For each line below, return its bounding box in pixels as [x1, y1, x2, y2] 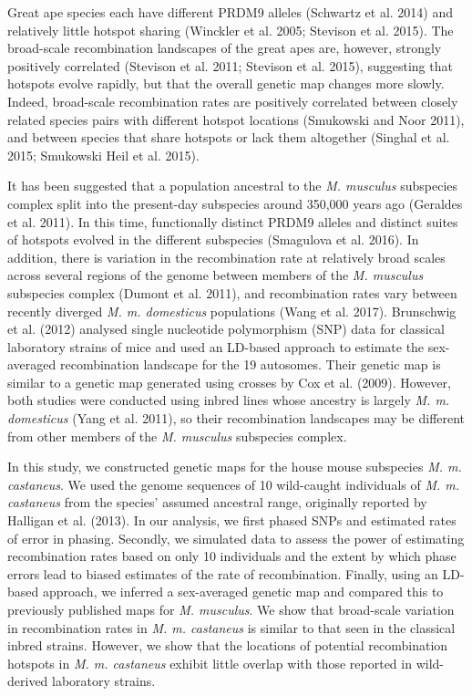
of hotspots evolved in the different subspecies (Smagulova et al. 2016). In [7, 230, 419, 249]
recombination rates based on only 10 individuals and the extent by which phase [7, 546, 457, 566]
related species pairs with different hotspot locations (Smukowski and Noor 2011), [7, 109, 465, 129]
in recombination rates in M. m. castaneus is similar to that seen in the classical [7, 618, 456, 637]
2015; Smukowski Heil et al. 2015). [7, 145, 200, 164]
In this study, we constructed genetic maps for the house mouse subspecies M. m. [7, 457, 462, 476]
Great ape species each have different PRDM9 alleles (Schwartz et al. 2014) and [7, 3, 454, 21]
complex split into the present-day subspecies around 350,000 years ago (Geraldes [7, 193, 463, 213]
